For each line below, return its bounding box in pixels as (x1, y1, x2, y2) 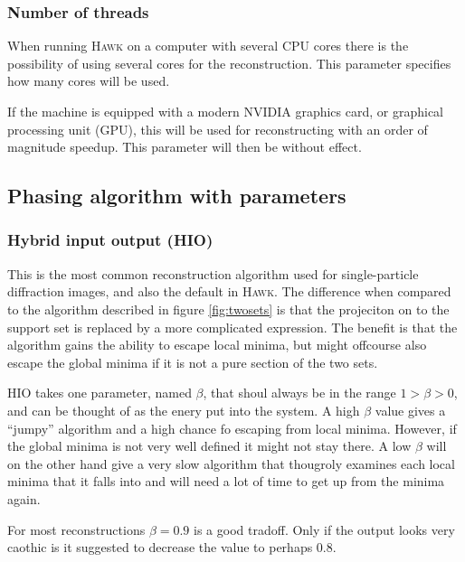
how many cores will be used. (7, 71, 170, 90)
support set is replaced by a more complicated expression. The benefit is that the (7, 317, 458, 336)
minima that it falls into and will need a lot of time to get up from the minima (7, 472, 445, 491)
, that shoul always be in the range (203, 383, 396, 402)
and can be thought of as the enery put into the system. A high (7, 400, 360, 419)
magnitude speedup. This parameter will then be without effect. (7, 137, 362, 156)
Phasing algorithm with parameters (7, 182, 346, 210)
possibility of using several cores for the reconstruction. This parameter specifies (7, 53, 451, 72)
